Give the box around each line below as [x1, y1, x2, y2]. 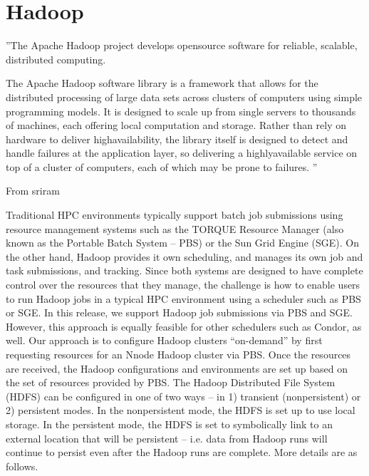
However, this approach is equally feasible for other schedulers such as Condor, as [6, 319, 362, 333]
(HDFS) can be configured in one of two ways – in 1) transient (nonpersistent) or [6, 388, 361, 403]
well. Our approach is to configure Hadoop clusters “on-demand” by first [6, 333, 323, 348]
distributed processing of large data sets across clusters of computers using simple [6, 89, 363, 104]
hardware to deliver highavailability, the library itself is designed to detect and [6, 131, 348, 146]
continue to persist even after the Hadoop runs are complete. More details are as [6, 445, 358, 460]
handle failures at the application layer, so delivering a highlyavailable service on [6, 145, 358, 160]
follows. [6, 458, 38, 473]
